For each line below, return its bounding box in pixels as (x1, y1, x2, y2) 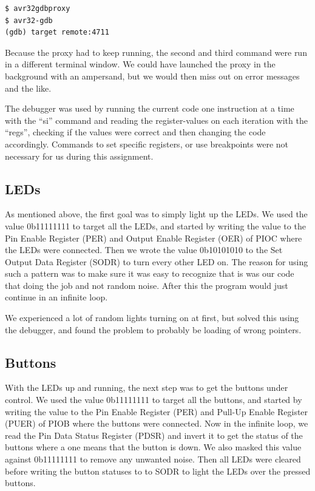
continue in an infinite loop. (5, 291, 108, 303)
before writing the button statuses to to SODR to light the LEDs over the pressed (5, 464, 311, 477)
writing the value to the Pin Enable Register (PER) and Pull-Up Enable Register (5, 405, 308, 418)
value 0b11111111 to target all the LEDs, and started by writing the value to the (5, 219, 306, 232)
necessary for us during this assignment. (5, 149, 154, 162)
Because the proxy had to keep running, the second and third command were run (5, 46, 307, 58)
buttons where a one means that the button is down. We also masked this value (5, 441, 302, 453)
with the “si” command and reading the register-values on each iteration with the (5, 113, 308, 126)
